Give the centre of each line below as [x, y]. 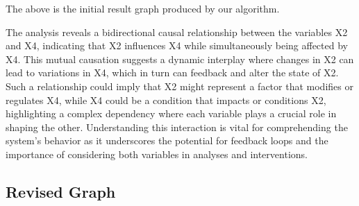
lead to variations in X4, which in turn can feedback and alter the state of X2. [172, 72]
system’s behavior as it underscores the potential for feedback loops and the [167, 140]
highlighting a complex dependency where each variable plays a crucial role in [171, 113]
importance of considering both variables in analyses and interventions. [157, 154]
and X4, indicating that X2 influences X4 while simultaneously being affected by [177, 45]
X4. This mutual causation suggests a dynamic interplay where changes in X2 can [180, 59]
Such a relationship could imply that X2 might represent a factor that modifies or [179, 86]
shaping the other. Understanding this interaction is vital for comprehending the [177, 127]
